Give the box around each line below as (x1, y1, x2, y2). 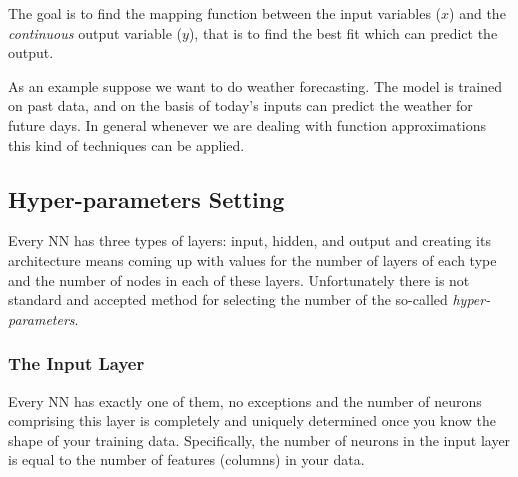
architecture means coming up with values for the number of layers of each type (8, 249, 497, 270)
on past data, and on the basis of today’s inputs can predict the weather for (8, 95, 473, 116)
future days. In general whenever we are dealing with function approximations (8, 114, 486, 135)
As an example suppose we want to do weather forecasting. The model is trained (8, 75, 502, 96)
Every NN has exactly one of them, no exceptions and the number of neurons (8, 390, 482, 411)
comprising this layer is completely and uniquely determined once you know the (8, 410, 497, 431)
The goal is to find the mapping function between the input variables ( (8, 3, 442, 23)
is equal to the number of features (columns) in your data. (8, 449, 365, 470)
